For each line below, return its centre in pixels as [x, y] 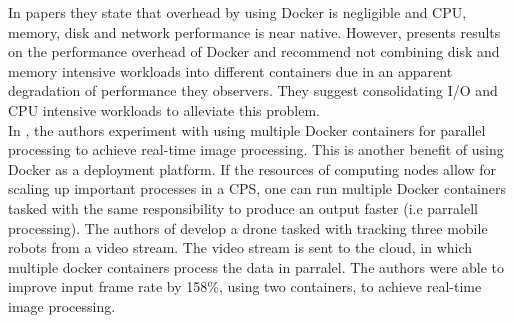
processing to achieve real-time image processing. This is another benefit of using [256, 149]
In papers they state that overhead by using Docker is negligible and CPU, [237, 12]
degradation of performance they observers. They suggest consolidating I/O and [253, 90]
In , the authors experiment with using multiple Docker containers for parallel [247, 129]
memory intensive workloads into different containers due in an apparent [230, 70]
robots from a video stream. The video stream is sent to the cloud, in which [240, 247]
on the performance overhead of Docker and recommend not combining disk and [254, 51]
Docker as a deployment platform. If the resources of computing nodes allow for [252, 168]
